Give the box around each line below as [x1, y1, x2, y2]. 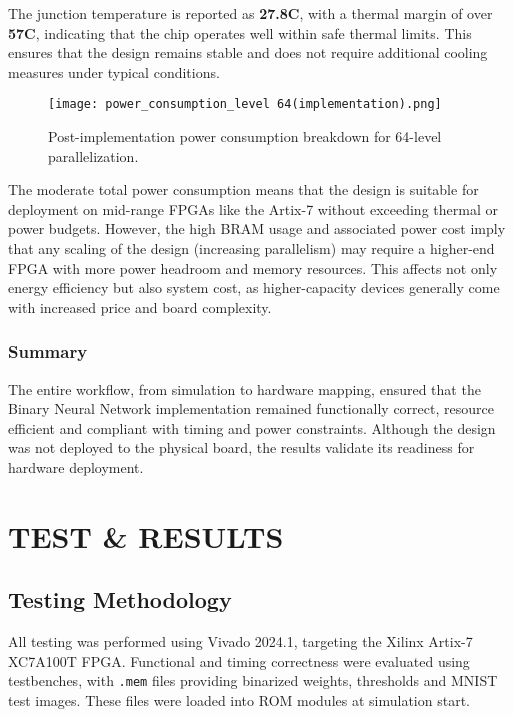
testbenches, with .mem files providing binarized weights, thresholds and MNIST [8, 670, 498, 691]
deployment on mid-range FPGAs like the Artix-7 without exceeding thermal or [8, 198, 498, 219]
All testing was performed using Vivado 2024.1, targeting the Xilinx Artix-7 [8, 631, 473, 652]
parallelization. [48, 145, 139, 166]
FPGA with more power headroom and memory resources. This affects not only [8, 257, 498, 278]
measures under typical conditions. [8, 61, 220, 82]
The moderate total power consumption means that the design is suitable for [8, 179, 479, 200]
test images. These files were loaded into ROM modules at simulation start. [8, 689, 470, 710]
